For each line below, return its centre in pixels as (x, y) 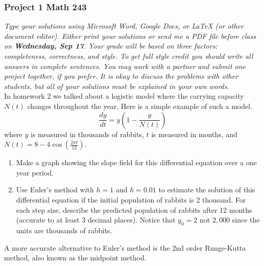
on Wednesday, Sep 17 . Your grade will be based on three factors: (111, 46)
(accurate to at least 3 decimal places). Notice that (96, 220)
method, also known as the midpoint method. (75, 258)
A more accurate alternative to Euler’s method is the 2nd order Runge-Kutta (125, 247)
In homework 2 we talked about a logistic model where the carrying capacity (124, 96)
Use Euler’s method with (55, 190)
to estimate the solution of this (207, 190)
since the (246, 220)
